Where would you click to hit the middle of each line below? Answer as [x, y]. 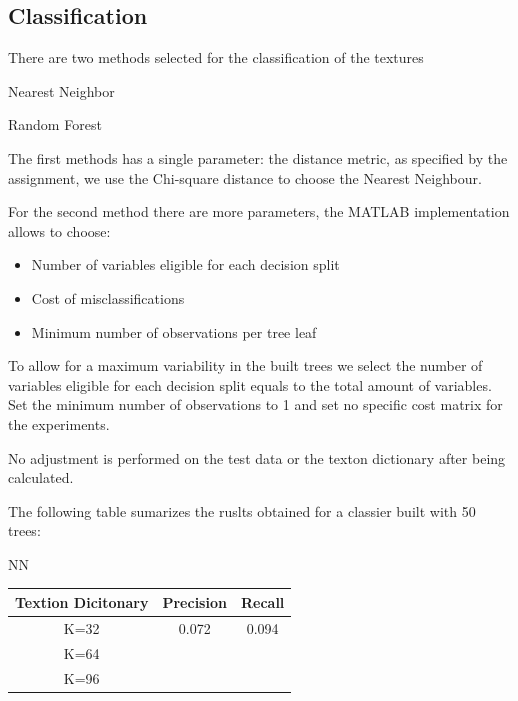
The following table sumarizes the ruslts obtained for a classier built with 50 [242, 510]
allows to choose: [59, 230]
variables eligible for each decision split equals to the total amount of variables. [250, 384]
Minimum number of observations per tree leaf [174, 331]
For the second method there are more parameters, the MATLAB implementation [259, 211]
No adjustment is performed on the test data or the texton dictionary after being [257, 457]
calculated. [41, 477]
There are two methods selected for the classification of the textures [216, 57]
